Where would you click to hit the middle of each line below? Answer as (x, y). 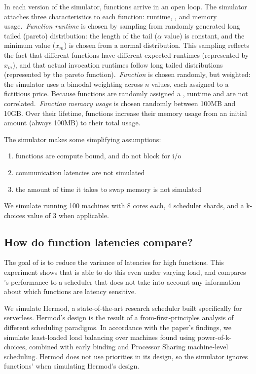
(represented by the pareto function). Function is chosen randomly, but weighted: (127, 74)
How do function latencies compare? (98, 242)
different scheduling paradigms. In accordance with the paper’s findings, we (118, 327)
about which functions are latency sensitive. (70, 291)
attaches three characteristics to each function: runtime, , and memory (110, 16)
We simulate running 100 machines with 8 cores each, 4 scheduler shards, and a (124, 206)
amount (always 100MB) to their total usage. (72, 123)
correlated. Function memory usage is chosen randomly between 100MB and (120, 103)
